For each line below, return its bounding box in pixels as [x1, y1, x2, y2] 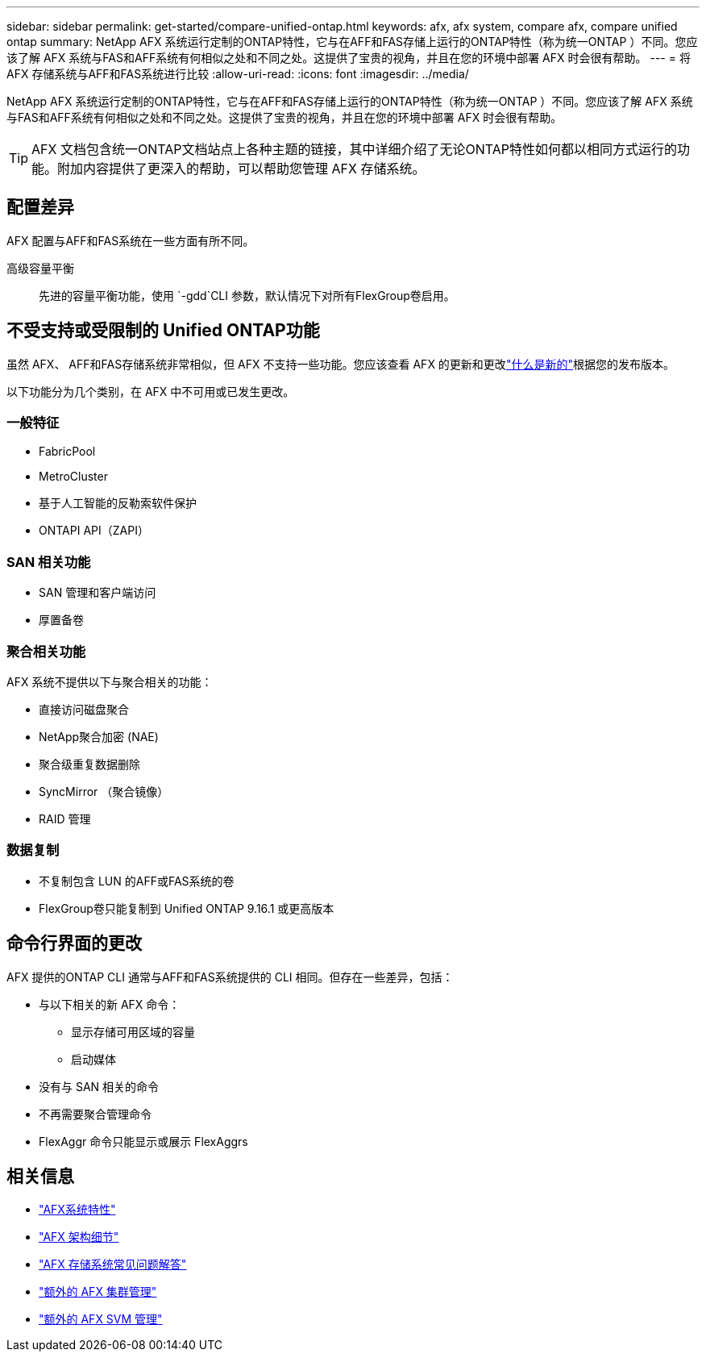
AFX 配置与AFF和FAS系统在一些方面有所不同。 [6, 233, 255, 248]
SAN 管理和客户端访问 [39, 585, 156, 600]
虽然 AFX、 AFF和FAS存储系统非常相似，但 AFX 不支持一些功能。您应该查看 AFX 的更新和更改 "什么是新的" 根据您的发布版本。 [6, 356, 675, 371]
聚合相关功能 [6, 643, 86, 660]
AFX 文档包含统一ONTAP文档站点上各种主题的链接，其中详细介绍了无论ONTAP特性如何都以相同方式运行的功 [31, 141, 690, 157]
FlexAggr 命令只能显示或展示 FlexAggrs [39, 1134, 248, 1148]
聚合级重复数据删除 [39, 756, 140, 771]
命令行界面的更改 [6, 933, 142, 954]
